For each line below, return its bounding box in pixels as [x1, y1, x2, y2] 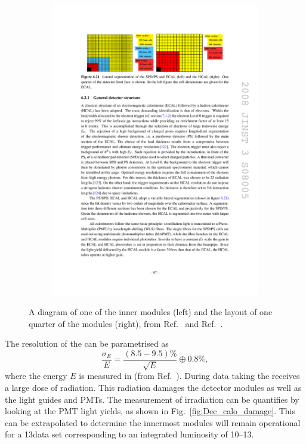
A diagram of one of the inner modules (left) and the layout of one [29, 306, 273, 318]
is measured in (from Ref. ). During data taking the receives [79, 369, 300, 382]
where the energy [5, 369, 67, 382]
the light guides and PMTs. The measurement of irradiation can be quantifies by [5, 393, 299, 405]
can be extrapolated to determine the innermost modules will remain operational [5, 416, 301, 428]
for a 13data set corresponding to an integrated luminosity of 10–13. [5, 428, 254, 440]
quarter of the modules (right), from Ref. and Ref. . [29, 317, 223, 329]
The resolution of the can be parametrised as [5, 337, 169, 350]
